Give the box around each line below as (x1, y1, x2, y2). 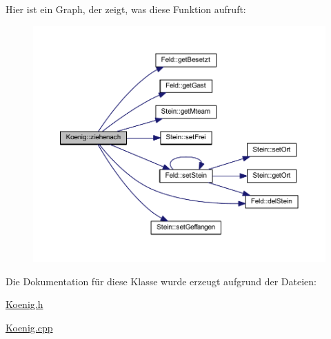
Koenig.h (6, 297, 43, 311)
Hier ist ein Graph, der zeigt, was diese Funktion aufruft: (6, 2, 246, 16)
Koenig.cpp (6, 320, 53, 335)
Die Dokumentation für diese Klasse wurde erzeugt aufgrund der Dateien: (6, 274, 317, 288)
